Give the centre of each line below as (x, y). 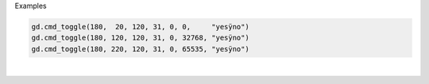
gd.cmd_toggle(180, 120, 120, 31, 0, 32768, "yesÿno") (140, 38)
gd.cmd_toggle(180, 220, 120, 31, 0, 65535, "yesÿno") (140, 49)
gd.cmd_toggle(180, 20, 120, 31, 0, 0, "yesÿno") (140, 27)
